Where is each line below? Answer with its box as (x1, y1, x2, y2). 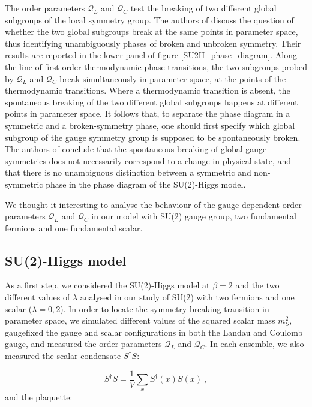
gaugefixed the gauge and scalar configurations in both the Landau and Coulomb (5, 325, 303, 338)
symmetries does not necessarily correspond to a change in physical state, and (5, 154, 292, 167)
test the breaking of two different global (130, 2, 277, 14)
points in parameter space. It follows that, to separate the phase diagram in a (5, 107, 290, 120)
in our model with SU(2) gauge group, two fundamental (91, 210, 296, 222)
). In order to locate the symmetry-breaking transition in (60, 302, 269, 315)
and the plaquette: (5, 390, 73, 403)
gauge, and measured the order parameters (5, 337, 162, 350)
